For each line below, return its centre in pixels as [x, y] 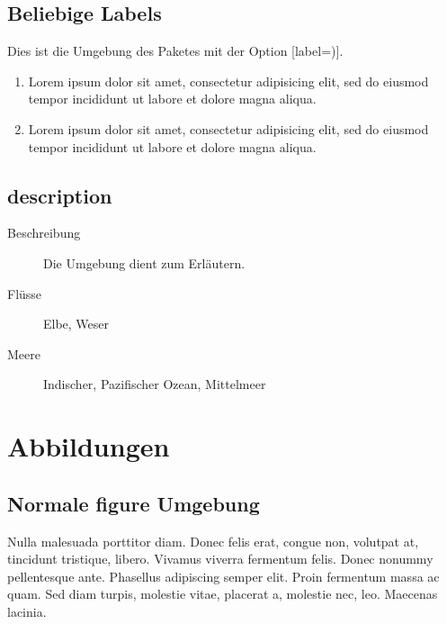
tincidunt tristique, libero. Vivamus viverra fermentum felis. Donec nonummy [220, 559]
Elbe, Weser [76, 324]
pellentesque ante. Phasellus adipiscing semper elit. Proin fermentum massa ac [223, 576]
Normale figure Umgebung [134, 503]
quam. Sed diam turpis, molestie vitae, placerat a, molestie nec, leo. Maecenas [223, 594]
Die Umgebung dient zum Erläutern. [144, 262]
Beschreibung [44, 233]
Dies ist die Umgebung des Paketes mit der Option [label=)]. [175, 51]
